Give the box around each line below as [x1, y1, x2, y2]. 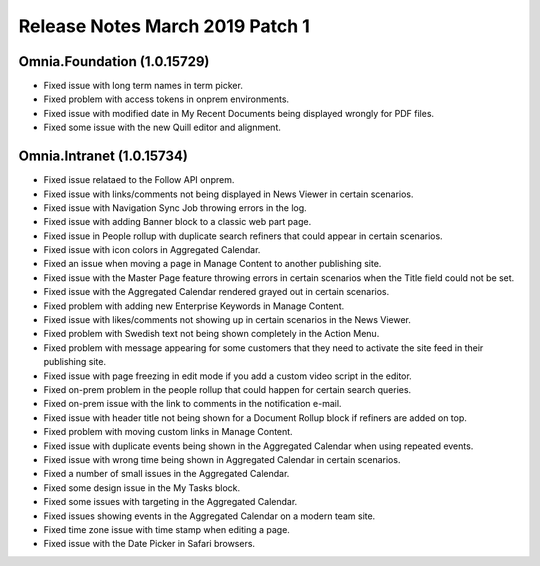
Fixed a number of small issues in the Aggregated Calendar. [43, 468, 290, 480]
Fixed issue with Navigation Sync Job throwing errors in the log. [43, 201, 307, 214]
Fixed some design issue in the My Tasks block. [43, 481, 241, 494]
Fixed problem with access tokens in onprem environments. [43, 93, 290, 105]
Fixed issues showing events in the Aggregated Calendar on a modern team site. [43, 510, 376, 522]
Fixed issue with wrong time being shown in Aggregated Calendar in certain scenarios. [43, 453, 401, 465]
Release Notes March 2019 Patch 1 [18, 15, 310, 37]
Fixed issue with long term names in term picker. [43, 80, 244, 92]
